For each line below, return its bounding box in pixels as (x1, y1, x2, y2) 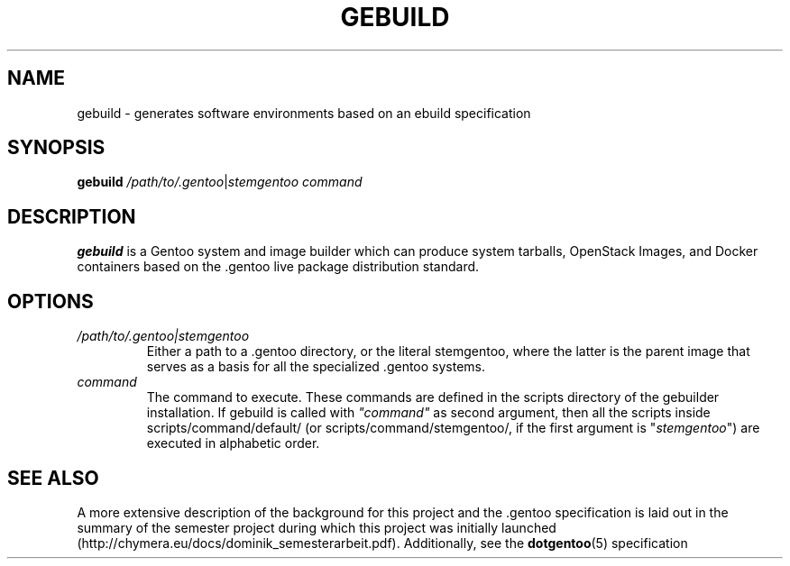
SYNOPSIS (7, 136, 106, 160)
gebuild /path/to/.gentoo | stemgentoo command (77, 174, 363, 190)
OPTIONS (7, 289, 94, 313)
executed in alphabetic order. (146, 435, 320, 452)
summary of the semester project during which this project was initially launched (77, 519, 556, 535)
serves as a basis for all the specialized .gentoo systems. (146, 359, 486, 375)
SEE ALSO (7, 466, 99, 489)
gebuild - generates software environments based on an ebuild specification (77, 105, 531, 121)
